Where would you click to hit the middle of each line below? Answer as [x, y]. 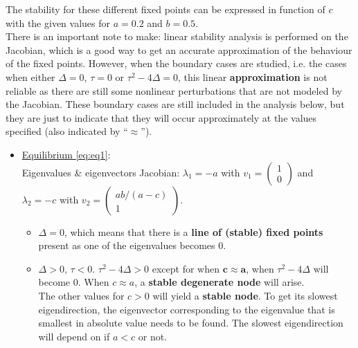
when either [30, 76]
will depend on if [74, 336]
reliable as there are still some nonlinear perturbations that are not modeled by [174, 90]
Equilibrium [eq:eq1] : [66, 154]
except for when [186, 268]
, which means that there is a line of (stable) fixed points [194, 231]
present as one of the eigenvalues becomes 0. [132, 245]
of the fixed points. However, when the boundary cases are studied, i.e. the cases [176, 63]
